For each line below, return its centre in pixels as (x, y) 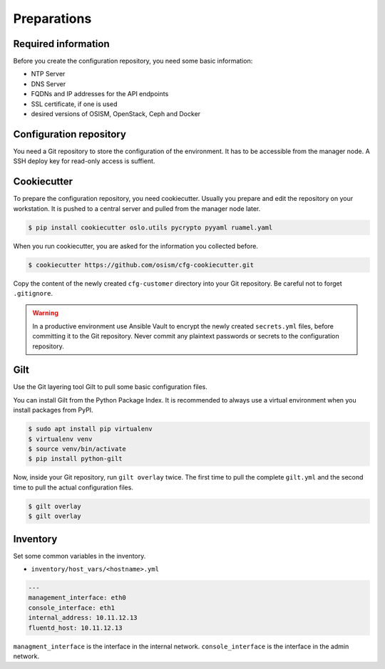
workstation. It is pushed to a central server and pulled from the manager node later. (137, 208)
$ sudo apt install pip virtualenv (90, 429)
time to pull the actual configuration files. (73, 487)
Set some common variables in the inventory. (79, 556)
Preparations (52, 19)
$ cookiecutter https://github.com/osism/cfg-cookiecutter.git (141, 265)
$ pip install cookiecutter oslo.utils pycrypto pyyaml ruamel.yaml (150, 227)
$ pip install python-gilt (75, 459)
